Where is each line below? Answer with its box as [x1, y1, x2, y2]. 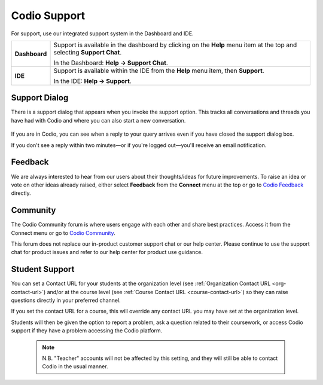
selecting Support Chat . [53, 48, 122, 56]
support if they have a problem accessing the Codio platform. [11, 327, 163, 334]
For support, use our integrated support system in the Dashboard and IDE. [11, 30, 194, 37]
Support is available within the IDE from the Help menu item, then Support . [53, 66, 264, 75]
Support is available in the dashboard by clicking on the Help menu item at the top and [53, 41, 297, 49]
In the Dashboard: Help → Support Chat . [53, 59, 169, 67]
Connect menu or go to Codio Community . [11, 229, 116, 236]
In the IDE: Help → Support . [53, 77, 132, 85]
